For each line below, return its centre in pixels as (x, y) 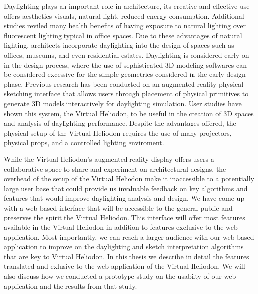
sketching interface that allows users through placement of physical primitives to (126, 94)
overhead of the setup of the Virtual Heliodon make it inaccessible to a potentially (129, 179)
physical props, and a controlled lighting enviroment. (84, 142)
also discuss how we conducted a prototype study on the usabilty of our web (120, 276)
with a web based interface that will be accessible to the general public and (118, 207)
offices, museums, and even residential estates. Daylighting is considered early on (127, 54)
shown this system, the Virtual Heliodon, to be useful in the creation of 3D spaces (129, 113)
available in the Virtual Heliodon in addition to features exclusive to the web (121, 227)
